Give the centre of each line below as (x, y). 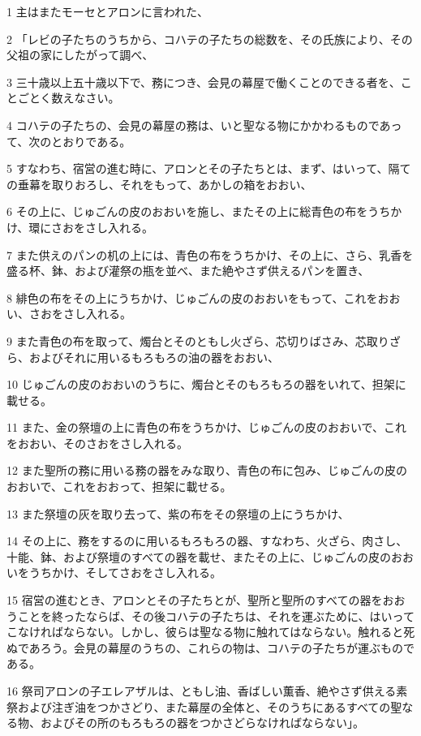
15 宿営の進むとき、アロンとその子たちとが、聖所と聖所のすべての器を (195, 600)
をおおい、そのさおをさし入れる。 (97, 443)
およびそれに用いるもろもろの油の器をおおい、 (154, 357)
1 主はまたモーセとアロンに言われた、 (107, 11)
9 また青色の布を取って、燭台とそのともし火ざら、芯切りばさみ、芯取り (198, 340)
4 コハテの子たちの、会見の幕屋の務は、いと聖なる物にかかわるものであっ (204, 125)
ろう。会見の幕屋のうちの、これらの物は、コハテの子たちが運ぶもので (228, 647)
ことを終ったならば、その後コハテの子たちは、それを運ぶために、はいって (216, 615)
